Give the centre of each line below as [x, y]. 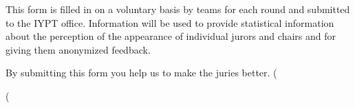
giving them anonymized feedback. [78, 49]
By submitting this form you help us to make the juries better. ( [141, 73]
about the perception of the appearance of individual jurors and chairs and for [171, 36]
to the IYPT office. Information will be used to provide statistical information [170, 22]
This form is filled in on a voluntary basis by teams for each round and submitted [178, 9]
